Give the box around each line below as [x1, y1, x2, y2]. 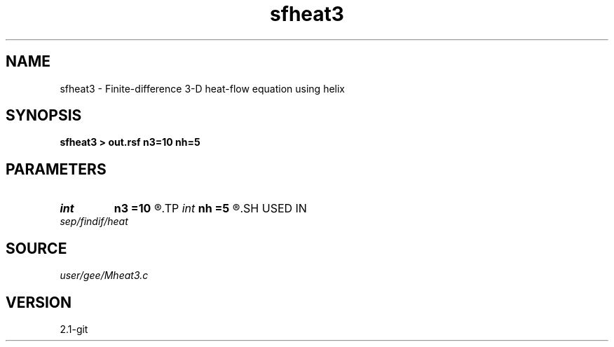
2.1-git [60, 322, 88, 335]
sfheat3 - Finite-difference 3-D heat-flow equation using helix [60, 82, 345, 95]
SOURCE [6, 239, 67, 257]
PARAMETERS [6, 160, 107, 178]
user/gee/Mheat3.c [60, 269, 149, 282]
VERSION [6, 293, 72, 311]
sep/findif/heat [60, 215, 128, 228]
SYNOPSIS [6, 107, 82, 125]
